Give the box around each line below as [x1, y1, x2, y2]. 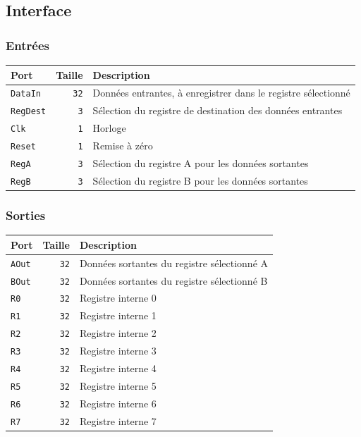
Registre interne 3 [79, 343, 157, 358]
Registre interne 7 [79, 413, 157, 428]
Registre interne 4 [79, 361, 157, 376]
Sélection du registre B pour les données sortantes [92, 173, 308, 187]
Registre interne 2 [79, 326, 157, 340]
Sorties [6, 206, 46, 223]
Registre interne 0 [79, 290, 157, 305]
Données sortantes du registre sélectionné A [79, 255, 269, 270]
